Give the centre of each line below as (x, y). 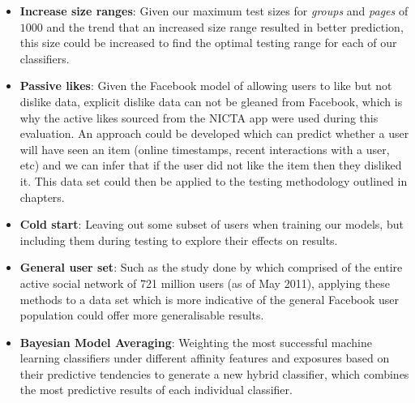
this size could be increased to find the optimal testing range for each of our (208, 43)
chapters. (42, 197)
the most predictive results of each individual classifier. (156, 390)
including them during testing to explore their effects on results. (179, 240)
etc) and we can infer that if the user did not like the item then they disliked (211, 165)
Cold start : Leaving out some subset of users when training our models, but (212, 224)
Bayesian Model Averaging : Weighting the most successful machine (196, 342)
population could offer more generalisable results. (142, 315)
